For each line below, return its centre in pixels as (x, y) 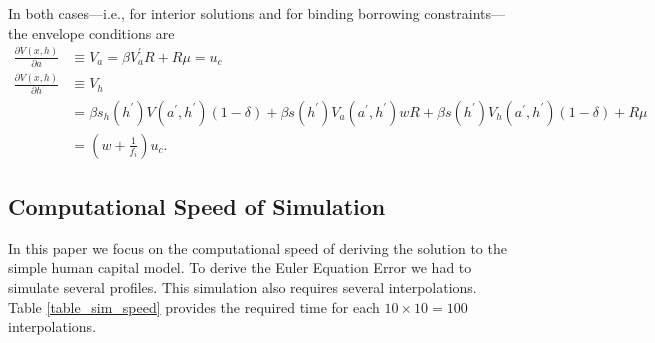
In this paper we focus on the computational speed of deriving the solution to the (257, 247)
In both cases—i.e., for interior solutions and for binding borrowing (214, 13)
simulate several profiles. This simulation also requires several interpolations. (242, 287)
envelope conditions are (103, 32)
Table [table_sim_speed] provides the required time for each (194, 306)
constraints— (465, 13)
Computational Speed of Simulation (197, 206)
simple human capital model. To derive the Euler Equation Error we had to (240, 267)
